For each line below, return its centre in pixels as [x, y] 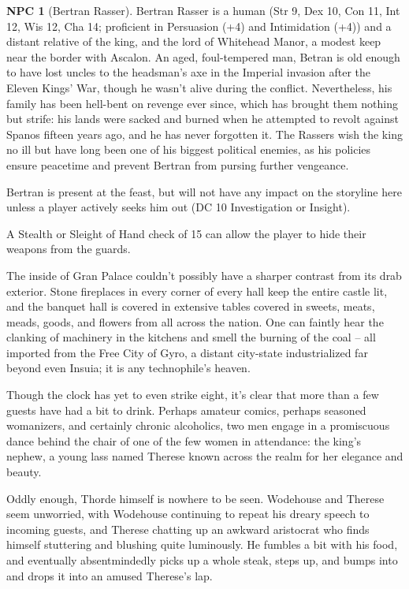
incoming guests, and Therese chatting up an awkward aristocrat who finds [188, 529]
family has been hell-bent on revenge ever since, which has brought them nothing [202, 103]
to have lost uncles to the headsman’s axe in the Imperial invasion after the [189, 72]
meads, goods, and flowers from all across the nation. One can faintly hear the [195, 321]
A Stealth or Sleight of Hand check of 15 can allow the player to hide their [186, 233]
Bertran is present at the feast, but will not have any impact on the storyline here [204, 191]
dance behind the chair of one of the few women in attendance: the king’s [184, 440]
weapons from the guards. [69, 249]
